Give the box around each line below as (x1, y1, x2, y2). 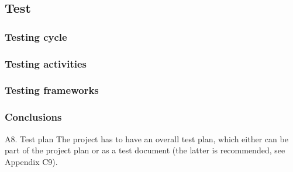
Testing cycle (5, 29, 67, 44)
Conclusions (5, 110, 62, 124)
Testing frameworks (5, 83, 99, 97)
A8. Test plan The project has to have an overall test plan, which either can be (5, 132, 288, 145)
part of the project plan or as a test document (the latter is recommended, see (5, 144, 285, 156)
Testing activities (5, 56, 87, 71)
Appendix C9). (5, 155, 58, 167)
